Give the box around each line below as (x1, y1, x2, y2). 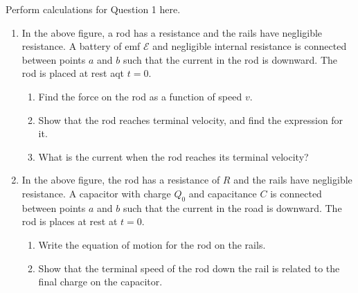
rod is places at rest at (21, 214, 118, 229)
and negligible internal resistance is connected (152, 39, 347, 53)
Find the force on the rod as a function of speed (38, 89, 242, 103)
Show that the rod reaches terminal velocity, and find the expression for (38, 112, 343, 127)
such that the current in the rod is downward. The (123, 52, 338, 66)
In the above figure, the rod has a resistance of (21, 172, 220, 187)
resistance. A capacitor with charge (21, 186, 171, 200)
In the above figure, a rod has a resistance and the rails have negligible (21, 25, 323, 39)
